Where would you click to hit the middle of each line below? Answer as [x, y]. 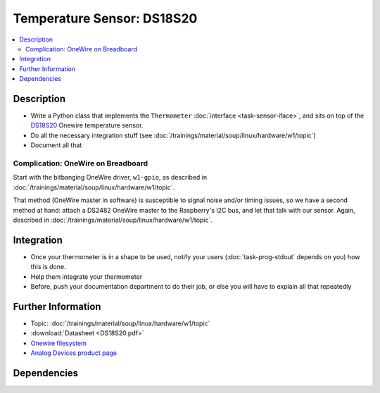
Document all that [56, 145]
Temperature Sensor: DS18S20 [105, 18]
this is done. [48, 267]
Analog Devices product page [74, 353]
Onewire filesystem [59, 343]
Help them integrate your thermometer [87, 276]
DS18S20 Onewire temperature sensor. [87, 125]
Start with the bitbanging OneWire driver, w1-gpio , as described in [110, 177]
